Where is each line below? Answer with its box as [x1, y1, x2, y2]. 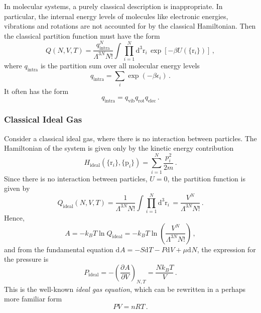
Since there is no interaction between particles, [4, 173, 148, 183]
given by [4, 183, 30, 193]
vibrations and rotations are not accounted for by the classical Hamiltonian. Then [4, 21, 256, 31]
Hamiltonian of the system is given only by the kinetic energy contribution [4, 143, 234, 153]
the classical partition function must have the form [4, 30, 160, 41]
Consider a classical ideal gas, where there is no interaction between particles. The [4, 133, 257, 143]
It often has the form [4, 86, 69, 96]
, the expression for [197, 244, 256, 254]
